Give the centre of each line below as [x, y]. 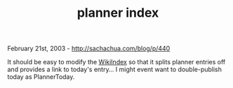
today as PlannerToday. [41, 77]
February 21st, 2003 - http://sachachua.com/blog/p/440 [89, 49]
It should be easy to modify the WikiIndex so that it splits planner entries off [116, 62]
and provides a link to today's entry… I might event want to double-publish [115, 69]
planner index [118, 13]
